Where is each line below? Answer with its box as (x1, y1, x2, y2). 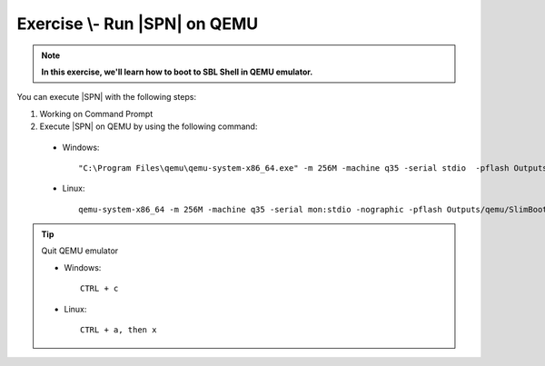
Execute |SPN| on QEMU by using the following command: (39, 121, 258, 132)
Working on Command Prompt (39, 108, 154, 119)
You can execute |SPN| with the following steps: (16, 92, 197, 103)
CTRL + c (80, 283, 119, 294)
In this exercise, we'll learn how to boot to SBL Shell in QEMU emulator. (41, 66, 313, 77)
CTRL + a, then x (80, 325, 157, 335)
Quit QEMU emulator (41, 245, 119, 256)
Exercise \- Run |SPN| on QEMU (16, 14, 259, 34)
